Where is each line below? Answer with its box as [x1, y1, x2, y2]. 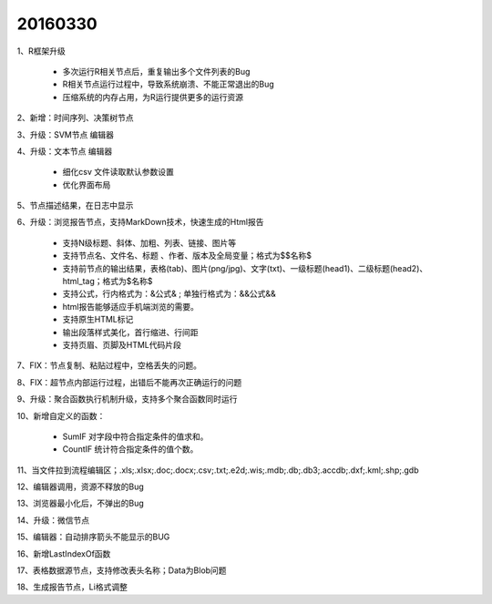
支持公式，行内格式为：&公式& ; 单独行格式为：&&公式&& [62, 288, 277, 300]
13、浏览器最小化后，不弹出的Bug [16, 497, 145, 509]
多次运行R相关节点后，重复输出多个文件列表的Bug [62, 66, 251, 77]
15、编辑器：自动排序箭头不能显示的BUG [16, 531, 170, 542]
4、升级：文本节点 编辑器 [16, 146, 113, 157]
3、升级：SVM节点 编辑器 [16, 128, 114, 140]
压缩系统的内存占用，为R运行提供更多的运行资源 [62, 91, 244, 102]
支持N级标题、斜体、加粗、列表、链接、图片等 [62, 237, 237, 248]
